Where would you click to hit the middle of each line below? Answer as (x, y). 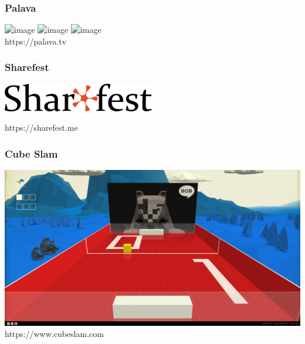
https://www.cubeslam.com (54, 334)
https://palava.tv (36, 41)
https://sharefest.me (41, 127)
